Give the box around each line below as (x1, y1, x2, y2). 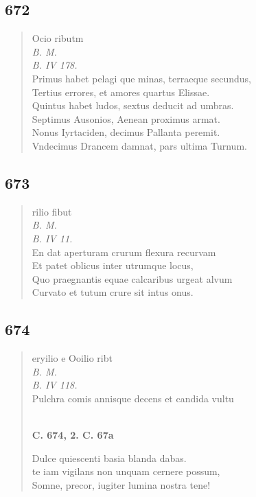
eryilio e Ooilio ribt (32, 351, 113, 365)
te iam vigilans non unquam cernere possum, (32, 464, 220, 478)
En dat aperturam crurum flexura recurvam (32, 244, 216, 259)
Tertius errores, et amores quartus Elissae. (32, 84, 210, 99)
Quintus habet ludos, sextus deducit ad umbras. (32, 98, 234, 113)
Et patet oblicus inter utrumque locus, (32, 258, 194, 273)
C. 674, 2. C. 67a (32, 428, 114, 442)
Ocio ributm (32, 31, 84, 45)
